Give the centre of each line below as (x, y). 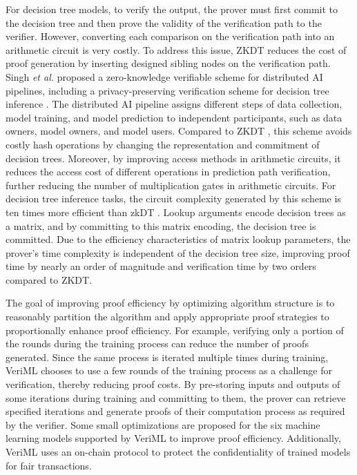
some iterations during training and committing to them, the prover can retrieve (176, 397)
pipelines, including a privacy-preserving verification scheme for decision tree (167, 90)
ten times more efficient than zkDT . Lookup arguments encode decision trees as (176, 212)
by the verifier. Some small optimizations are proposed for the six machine (163, 424)
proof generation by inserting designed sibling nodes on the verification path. (168, 63)
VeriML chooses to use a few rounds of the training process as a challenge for (169, 370)
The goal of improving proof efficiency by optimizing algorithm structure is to (170, 303)
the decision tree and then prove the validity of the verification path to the (164, 22)
